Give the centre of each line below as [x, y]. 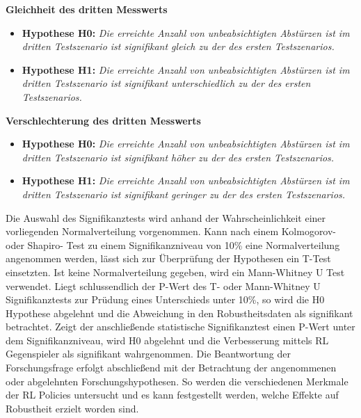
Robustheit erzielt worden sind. [72, 408]
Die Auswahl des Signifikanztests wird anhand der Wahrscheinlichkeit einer [166, 217]
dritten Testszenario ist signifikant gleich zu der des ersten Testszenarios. [178, 46]
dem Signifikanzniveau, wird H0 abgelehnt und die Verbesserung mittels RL [167, 340]
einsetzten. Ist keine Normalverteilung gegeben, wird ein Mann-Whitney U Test [175, 272]
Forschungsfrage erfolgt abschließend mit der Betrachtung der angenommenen [171, 368]
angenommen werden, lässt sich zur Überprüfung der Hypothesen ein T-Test [168, 258]
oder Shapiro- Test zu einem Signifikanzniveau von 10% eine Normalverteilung [173, 244]
